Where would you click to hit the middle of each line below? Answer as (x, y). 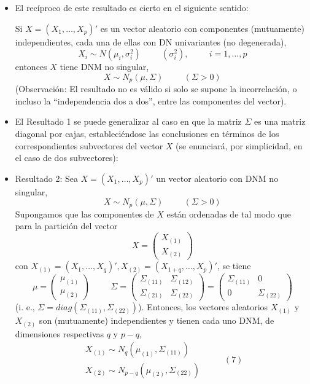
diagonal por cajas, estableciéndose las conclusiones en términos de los (147, 134)
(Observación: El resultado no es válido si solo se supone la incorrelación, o (156, 89)
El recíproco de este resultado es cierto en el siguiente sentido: (132, 7)
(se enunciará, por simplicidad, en (239, 145)
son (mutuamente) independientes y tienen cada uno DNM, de (157, 320)
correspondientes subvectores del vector (89, 145)
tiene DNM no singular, (104, 67)
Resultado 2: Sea (46, 178)
